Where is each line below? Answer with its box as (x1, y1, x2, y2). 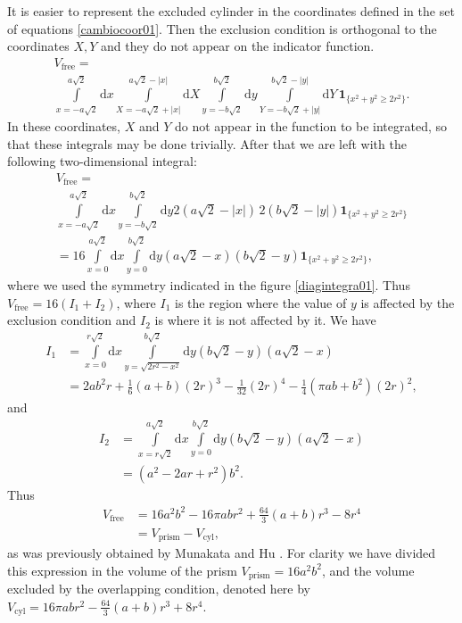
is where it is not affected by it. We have (154, 311, 376, 329)
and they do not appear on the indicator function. (101, 37, 375, 55)
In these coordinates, (7, 117, 120, 136)
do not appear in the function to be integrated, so (174, 117, 448, 136)
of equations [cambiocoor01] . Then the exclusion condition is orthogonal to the (7, 19, 437, 37)
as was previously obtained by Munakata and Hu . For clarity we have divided (7, 544, 436, 562)
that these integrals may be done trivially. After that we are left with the (7, 134, 407, 153)
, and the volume (321, 561, 415, 579)
